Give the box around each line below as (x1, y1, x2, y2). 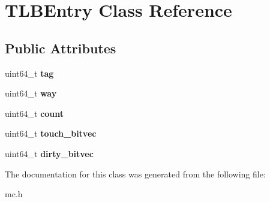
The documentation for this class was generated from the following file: (5, 167, 266, 180)
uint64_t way (5, 87, 57, 100)
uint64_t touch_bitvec (5, 127, 97, 140)
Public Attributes (5, 38, 116, 57)
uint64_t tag (5, 67, 54, 79)
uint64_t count (5, 107, 64, 119)
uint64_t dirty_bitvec (5, 147, 94, 159)
